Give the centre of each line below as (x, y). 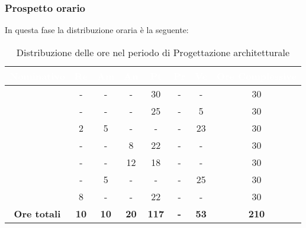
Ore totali (37, 213)
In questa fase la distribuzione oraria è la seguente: (97, 30)
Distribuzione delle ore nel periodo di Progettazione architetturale (153, 52)
